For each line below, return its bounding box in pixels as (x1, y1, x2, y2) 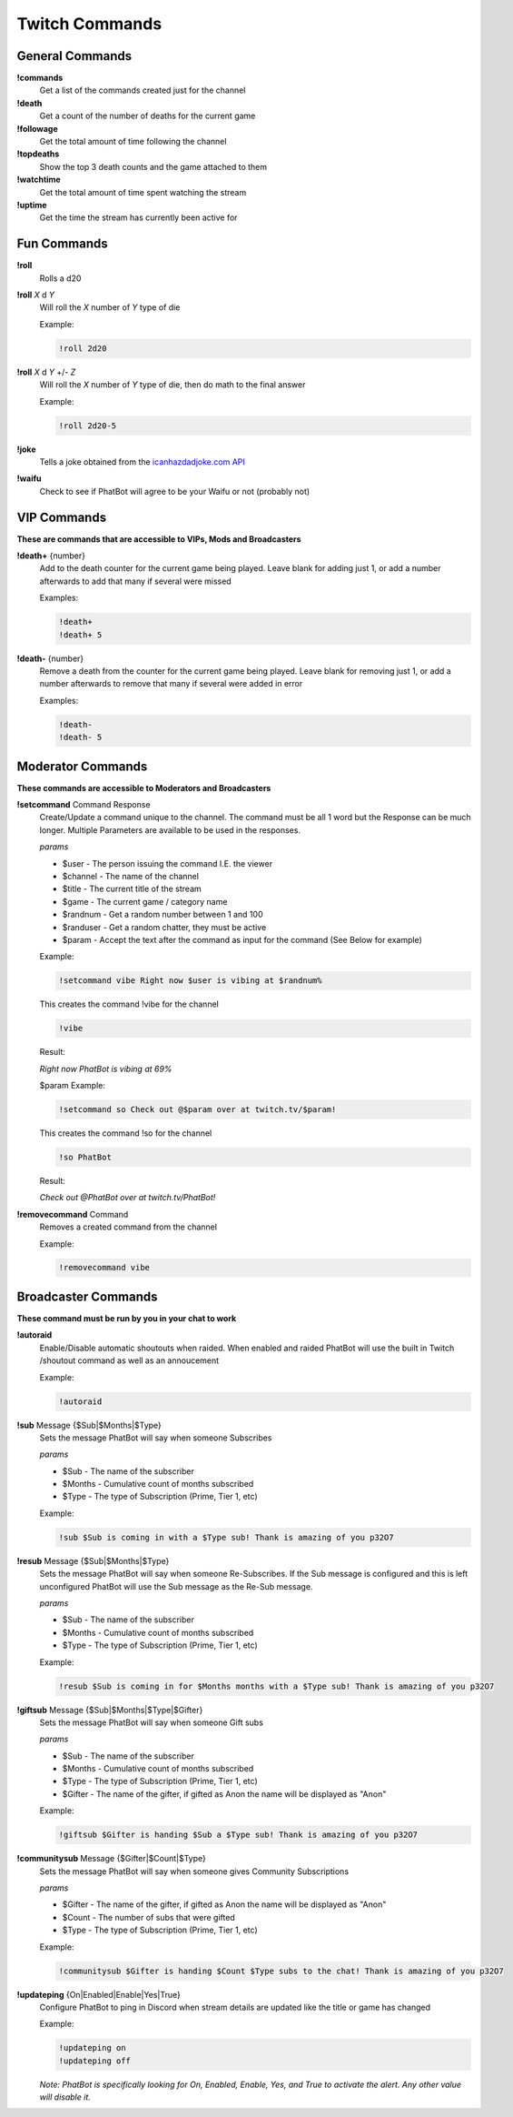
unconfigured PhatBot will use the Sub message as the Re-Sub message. (39, 1580, 313, 1591)
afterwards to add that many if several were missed (39, 576, 232, 587)
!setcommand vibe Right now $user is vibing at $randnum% (58, 976, 322, 986)
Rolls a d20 (39, 273, 82, 284)
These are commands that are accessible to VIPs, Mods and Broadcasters (16, 533, 301, 545)
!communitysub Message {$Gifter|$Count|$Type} (16, 1853, 206, 1864)
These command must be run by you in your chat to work (16, 1312, 237, 1323)
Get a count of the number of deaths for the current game (39, 110, 256, 122)
